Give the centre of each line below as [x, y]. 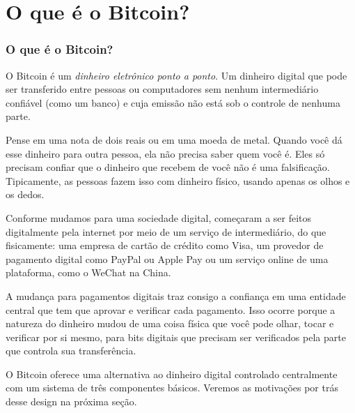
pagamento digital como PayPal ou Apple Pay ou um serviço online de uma [167, 258]
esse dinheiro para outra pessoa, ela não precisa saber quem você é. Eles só [165, 153]
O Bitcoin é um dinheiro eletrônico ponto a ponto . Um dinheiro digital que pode [176, 75]
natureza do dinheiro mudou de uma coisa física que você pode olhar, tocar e [170, 323]
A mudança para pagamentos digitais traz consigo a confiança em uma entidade [176, 295]
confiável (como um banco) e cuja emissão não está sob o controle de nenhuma [173, 102]
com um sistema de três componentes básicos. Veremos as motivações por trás [172, 388]
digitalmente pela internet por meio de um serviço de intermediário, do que [166, 231]
